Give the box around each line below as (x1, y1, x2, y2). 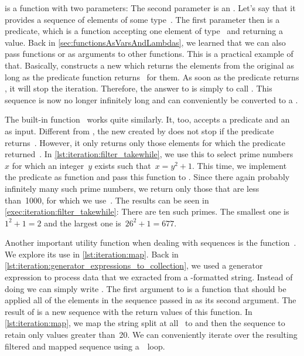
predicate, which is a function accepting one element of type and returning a (5, 25, 283, 37)
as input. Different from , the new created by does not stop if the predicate (5, 124, 274, 137)
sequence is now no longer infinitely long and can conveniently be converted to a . (5, 93, 298, 106)
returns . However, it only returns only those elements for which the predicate (5, 136, 285, 148)
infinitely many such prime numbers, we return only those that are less (5, 182, 259, 194)
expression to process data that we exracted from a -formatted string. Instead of (5, 271, 293, 283)
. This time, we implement (192, 159, 287, 171)
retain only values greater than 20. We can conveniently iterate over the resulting (5, 328, 298, 341)
